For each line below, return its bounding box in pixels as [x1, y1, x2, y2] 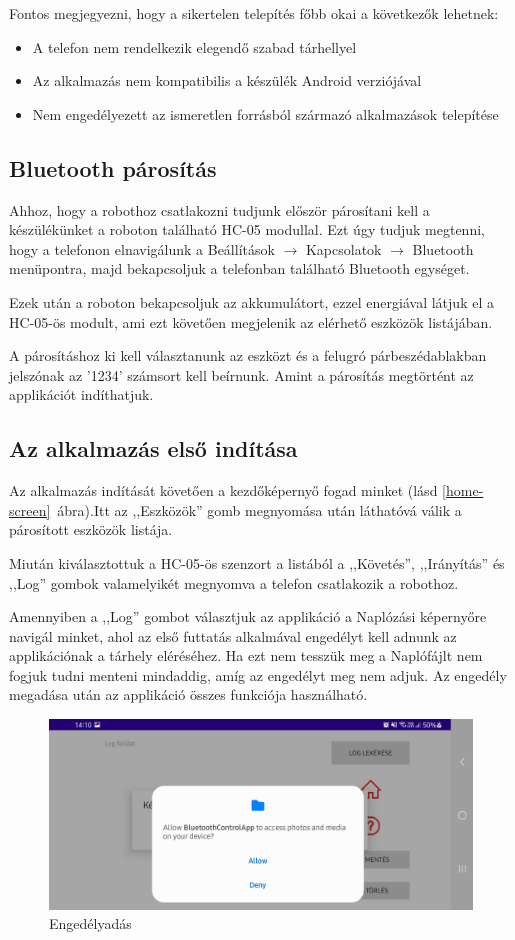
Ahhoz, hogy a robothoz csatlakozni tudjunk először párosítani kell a [9, 199, 430, 220]
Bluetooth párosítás [9, 152, 217, 183]
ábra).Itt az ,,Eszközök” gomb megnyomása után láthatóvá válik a [57, 499, 462, 520]
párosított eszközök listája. [9, 519, 173, 540]
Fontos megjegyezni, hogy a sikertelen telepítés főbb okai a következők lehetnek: [9, 3, 499, 23]
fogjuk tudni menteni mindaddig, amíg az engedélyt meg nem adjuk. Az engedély [9, 664, 507, 685]
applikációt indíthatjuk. [9, 384, 154, 405]
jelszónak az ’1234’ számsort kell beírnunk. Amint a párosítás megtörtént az [9, 364, 474, 385]
